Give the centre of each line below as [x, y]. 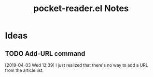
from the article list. [24, 70]
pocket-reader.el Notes [81, 8]
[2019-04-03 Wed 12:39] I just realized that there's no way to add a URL [77, 65]
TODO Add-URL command [45, 54]
